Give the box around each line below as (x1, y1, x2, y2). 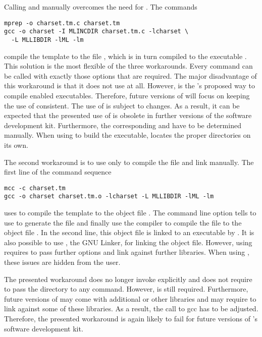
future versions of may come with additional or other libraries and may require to (4, 293, 256, 304)
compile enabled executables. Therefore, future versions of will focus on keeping (4, 90, 250, 100)
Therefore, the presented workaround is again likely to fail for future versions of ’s (4, 313, 257, 323)
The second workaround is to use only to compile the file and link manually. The (4, 156, 254, 167)
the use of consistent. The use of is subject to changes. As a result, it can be (4, 100, 240, 110)
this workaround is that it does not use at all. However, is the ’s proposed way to (4, 80, 255, 91)
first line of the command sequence (4, 166, 112, 177)
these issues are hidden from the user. (4, 256, 121, 267)
